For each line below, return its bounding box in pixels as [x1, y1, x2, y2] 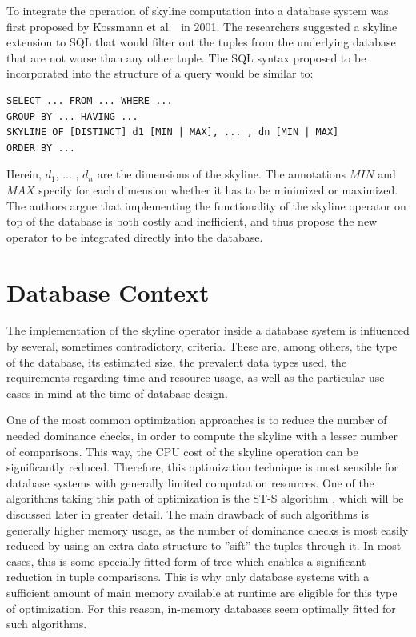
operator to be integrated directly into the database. [6, 228, 263, 245]
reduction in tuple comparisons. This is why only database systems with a [6, 568, 370, 585]
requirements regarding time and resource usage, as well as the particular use [6, 369, 385, 386]
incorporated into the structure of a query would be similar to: [6, 65, 314, 82]
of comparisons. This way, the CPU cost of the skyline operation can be [6, 443, 358, 459]
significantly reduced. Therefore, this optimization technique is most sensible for [6, 459, 398, 475]
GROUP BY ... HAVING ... [6, 110, 138, 122]
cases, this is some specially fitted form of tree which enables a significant [6, 552, 366, 569]
